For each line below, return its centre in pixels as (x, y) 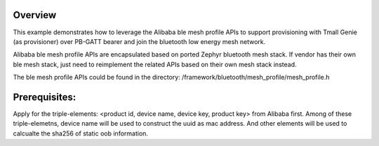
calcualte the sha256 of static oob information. (81, 133)
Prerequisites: (45, 97)
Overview (35, 15)
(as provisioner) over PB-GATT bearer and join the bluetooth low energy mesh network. (139, 41)
